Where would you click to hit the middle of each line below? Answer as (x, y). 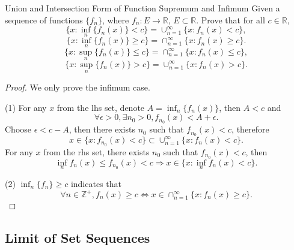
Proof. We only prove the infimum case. (78, 87)
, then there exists (102, 129)
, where (115, 19)
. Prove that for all (231, 19)
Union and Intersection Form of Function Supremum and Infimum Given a (142, 8)
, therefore (250, 129)
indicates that (96, 183)
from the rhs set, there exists (96, 151)
